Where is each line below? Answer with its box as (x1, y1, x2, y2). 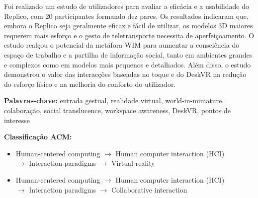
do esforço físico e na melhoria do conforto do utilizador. (4, 78, 176, 89)
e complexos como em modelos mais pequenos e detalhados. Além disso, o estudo (4, 59, 251, 69)
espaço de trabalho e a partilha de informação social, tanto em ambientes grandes (4, 49, 253, 60)
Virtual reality (111, 158, 155, 168)
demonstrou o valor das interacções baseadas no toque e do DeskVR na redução (4, 69, 247, 79)
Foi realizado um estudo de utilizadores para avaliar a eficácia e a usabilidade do (4, 1, 249, 11)
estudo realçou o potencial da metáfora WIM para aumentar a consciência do (4, 40, 240, 50)
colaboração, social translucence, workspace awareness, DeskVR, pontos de (4, 105, 231, 115)
